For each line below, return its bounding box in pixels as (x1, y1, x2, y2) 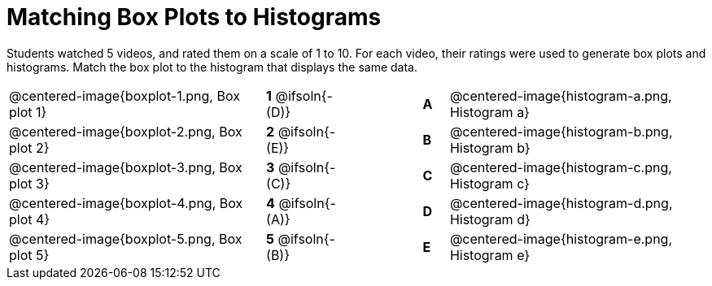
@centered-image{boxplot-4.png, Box (9, 194, 243, 211)
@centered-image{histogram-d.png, (449, 194, 673, 211)
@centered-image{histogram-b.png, (449, 123, 673, 140)
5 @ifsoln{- (266, 230, 335, 247)
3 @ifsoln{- (266, 158, 336, 175)
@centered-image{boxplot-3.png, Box (9, 158, 242, 175)
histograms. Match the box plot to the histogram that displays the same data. (7, 59, 417, 74)
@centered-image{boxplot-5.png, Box (9, 230, 242, 247)
